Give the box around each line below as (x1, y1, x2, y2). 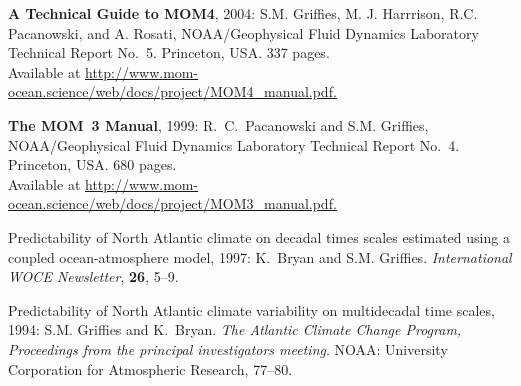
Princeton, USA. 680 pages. (8, 154, 177, 175)
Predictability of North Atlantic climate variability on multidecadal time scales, (8, 299, 495, 320)
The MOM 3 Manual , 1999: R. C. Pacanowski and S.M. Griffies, (8, 114, 429, 135)
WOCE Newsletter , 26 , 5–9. (8, 266, 179, 287)
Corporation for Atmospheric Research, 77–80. (8, 358, 293, 379)
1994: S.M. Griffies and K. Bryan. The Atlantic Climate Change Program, (8, 319, 462, 340)
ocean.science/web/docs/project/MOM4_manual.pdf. (8, 81, 337, 102)
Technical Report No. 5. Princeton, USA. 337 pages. (8, 42, 330, 63)
